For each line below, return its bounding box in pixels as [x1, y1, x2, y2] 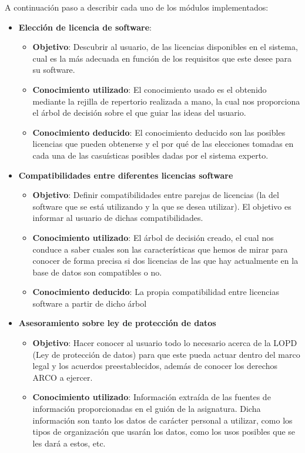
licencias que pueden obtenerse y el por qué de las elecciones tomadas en [32, 137, 294, 150]
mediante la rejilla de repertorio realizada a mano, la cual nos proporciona [32, 95, 300, 107]
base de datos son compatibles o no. [32, 266, 162, 278]
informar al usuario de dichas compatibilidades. [32, 212, 203, 224]
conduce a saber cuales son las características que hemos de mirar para [32, 243, 288, 255]
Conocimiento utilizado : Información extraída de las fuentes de [32, 391, 271, 403]
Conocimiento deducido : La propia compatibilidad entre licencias [32, 286, 279, 298]
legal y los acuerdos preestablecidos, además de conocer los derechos [32, 360, 277, 372]
